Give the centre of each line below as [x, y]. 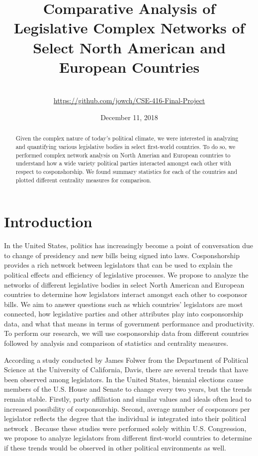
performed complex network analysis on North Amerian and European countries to [123, 155]
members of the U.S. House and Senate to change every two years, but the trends [128, 389]
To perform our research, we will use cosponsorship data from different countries [127, 333]
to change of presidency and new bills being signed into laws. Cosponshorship [122, 255]
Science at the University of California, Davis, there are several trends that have [126, 370]
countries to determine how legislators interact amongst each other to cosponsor [126, 294]
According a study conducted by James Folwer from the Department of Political [126, 360]
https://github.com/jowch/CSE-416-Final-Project [129, 100]
